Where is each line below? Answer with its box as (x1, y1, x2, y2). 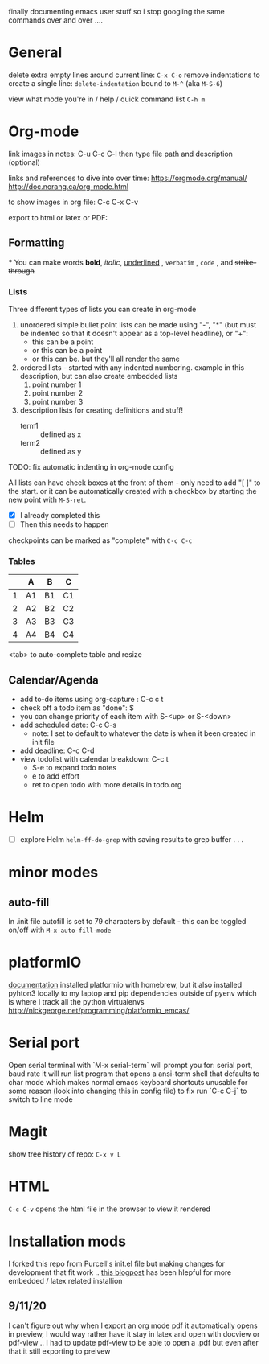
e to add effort (31, 771, 80, 781)
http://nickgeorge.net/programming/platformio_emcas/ (8, 1005, 190, 1016)
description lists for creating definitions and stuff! (19, 405, 183, 415)
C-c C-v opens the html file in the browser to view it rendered (8, 1204, 211, 1214)
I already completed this (19, 510, 100, 520)
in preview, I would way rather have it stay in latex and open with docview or (8, 1329, 260, 1338)
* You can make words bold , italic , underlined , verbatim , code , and (8, 257, 234, 267)
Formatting (8, 236, 65, 250)
